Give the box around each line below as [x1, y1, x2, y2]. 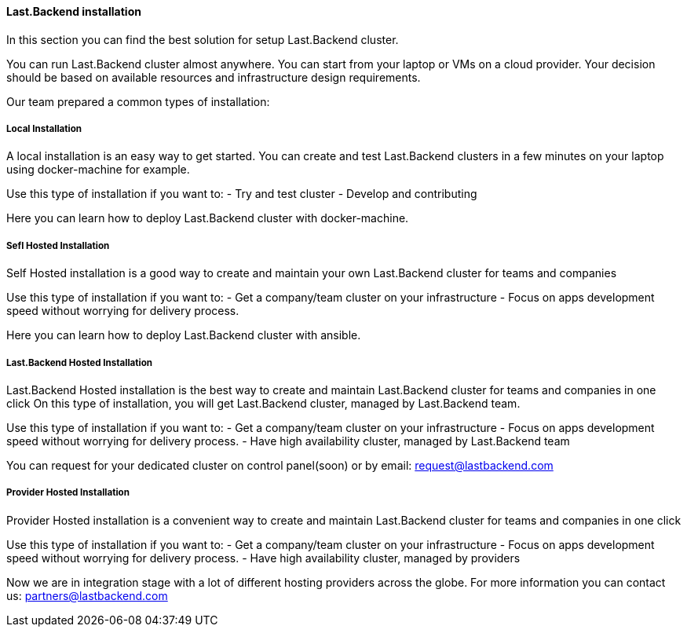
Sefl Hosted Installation [6, 240, 110, 251]
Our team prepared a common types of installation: [6, 94, 270, 108]
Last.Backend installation [6, 5, 141, 18]
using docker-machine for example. [6, 163, 190, 177]
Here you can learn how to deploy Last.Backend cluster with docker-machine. [6, 211, 409, 225]
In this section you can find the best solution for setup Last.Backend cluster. [6, 32, 399, 46]
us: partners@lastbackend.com [6, 588, 168, 602]
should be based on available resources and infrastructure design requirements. [6, 70, 421, 84]
